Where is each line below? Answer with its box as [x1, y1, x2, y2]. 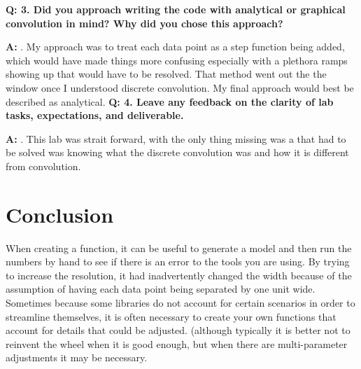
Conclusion [6, 200, 114, 228]
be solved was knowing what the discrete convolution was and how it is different [6, 145, 349, 160]
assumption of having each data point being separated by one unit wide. [6, 281, 316, 296]
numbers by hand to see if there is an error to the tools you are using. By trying [6, 254, 350, 269]
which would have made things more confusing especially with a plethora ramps [6, 53, 348, 67]
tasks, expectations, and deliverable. [6, 108, 184, 123]
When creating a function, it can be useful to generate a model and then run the [6, 240, 352, 255]
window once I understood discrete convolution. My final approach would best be [6, 80, 354, 95]
